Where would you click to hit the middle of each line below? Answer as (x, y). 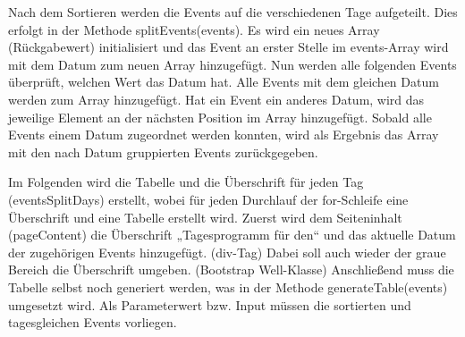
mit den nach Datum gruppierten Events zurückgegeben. (163, 152)
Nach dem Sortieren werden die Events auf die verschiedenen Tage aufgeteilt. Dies (233, 12)
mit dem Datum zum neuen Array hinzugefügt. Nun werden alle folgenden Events (232, 64)
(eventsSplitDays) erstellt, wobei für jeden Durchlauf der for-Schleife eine (208, 199)
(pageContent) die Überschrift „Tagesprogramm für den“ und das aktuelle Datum (232, 235)
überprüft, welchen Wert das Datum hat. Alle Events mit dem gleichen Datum (224, 82)
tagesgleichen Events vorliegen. (93, 322)
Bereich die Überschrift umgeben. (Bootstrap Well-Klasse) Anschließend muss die (231, 270)
